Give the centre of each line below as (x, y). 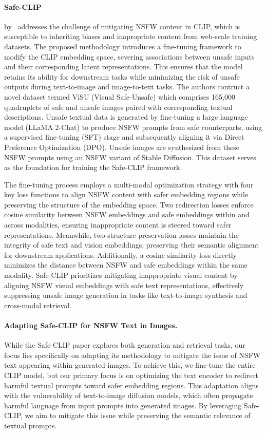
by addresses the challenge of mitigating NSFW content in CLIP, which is (122, 26)
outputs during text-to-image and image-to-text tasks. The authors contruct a (127, 87)
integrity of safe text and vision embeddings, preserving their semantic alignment (131, 245)
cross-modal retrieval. (38, 305)
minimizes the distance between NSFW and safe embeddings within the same (126, 265)
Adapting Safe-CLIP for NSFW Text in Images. (91, 325)
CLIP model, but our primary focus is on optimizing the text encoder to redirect (131, 375)
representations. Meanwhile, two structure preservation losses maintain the (121, 234)
